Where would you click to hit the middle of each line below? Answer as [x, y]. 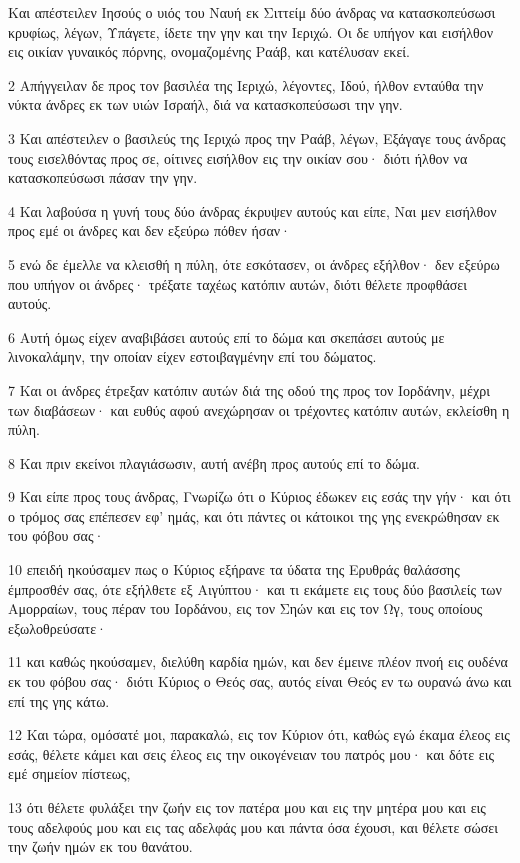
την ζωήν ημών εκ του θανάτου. [100, 846]
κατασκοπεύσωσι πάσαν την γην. [103, 177]
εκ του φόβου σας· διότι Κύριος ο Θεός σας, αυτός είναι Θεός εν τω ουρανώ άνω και [260, 681]
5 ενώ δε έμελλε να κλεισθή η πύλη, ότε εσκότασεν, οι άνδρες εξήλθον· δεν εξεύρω [254, 263]
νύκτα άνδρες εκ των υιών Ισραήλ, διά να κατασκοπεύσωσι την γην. [205, 104]
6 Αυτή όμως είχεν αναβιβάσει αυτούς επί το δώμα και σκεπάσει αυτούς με [226, 336]
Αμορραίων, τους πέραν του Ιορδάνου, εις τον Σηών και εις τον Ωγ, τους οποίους [245, 608]
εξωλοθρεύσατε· [57, 627]
